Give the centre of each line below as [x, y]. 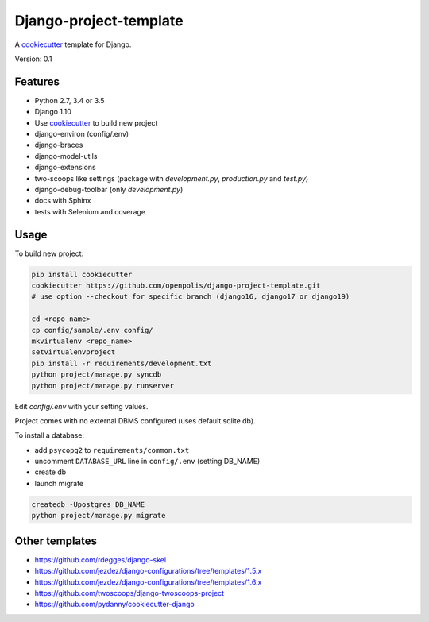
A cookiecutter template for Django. [73, 44]
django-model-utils [66, 156]
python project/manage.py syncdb [97, 375]
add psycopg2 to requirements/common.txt [112, 450]
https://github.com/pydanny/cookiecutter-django [114, 605]
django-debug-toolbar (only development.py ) [109, 189]
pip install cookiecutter [82, 274]
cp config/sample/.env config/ [93, 330]
